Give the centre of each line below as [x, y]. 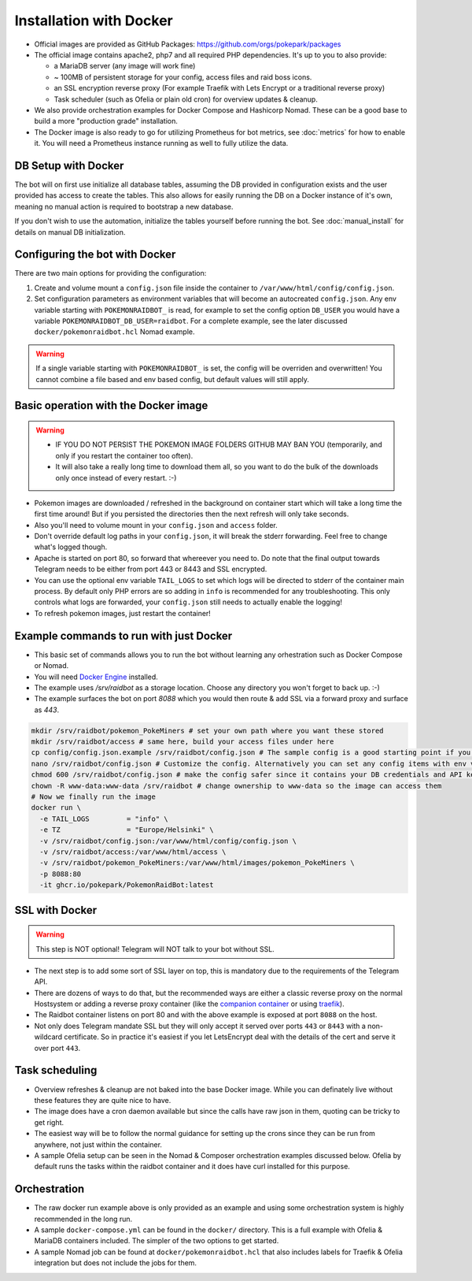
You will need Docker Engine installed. [96, 677]
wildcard [48, 1037]
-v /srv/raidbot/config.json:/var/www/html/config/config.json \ [168, 841]
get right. [49, 1122]
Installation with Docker [94, 20]
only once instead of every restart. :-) [116, 477]
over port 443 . [57, 1048]
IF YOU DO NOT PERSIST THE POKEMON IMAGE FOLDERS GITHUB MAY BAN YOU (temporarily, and [219, 444]
